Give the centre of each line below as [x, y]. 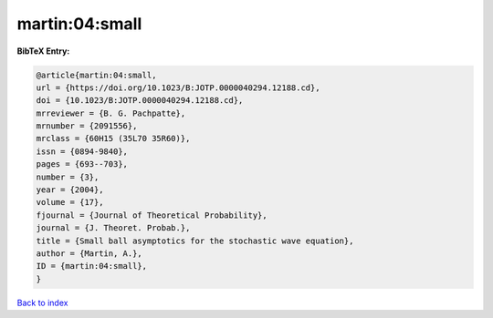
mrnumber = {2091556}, [87, 126]
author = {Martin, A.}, [89, 254]
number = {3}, [68, 177]
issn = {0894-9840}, [82, 151]
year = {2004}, [70, 190]
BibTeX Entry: [43, 51]
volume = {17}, [70, 202]
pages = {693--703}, [82, 164]
